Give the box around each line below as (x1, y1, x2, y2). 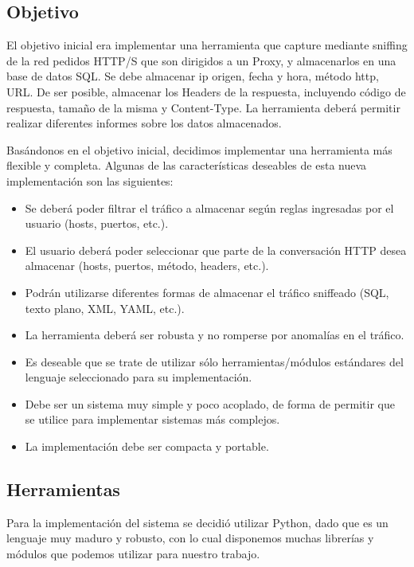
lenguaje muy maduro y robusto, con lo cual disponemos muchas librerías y (6, 530, 374, 546)
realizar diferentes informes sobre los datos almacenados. (6, 115, 282, 131)
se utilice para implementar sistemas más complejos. (25, 411, 280, 428)
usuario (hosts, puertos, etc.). (25, 215, 169, 232)
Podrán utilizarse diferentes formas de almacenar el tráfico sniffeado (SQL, (25, 283, 389, 300)
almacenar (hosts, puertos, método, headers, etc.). (25, 257, 269, 274)
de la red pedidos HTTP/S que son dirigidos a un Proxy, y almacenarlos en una (6, 52, 396, 68)
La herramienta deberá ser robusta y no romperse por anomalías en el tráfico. (25, 327, 404, 343)
